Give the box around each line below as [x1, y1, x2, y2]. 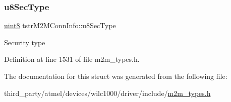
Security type [4, 37, 45, 47]
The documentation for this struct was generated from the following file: [4, 71, 227, 81]
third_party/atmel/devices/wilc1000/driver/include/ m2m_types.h [4, 87, 211, 98]
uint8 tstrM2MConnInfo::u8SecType [4, 20, 116, 31]
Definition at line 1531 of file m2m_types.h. [4, 54, 140, 64]
